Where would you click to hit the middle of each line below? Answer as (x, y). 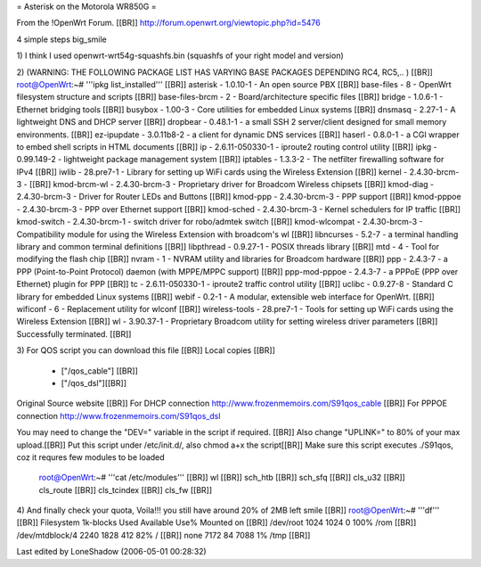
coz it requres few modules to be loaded (90, 457)
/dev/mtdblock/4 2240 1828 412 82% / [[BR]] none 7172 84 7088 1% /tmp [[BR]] (163, 535)
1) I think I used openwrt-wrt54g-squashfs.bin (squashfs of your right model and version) (180, 56)
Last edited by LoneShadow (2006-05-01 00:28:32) (111, 552)
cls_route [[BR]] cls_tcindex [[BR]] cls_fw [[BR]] (126, 489)
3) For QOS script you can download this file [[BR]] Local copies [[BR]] (146, 350)
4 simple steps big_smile (61, 39)
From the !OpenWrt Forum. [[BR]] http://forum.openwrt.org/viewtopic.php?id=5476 (168, 23)
